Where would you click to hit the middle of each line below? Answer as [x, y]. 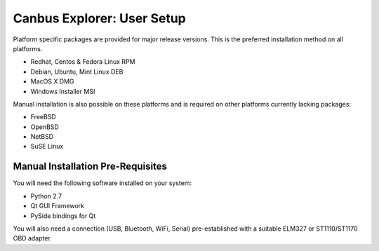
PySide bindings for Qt [63, 216]
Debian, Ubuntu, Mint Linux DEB [77, 72]
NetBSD [42, 137]
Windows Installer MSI [63, 91]
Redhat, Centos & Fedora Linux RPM [83, 62]
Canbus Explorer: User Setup [99, 18]
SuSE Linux [47, 147]
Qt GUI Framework [57, 206]
